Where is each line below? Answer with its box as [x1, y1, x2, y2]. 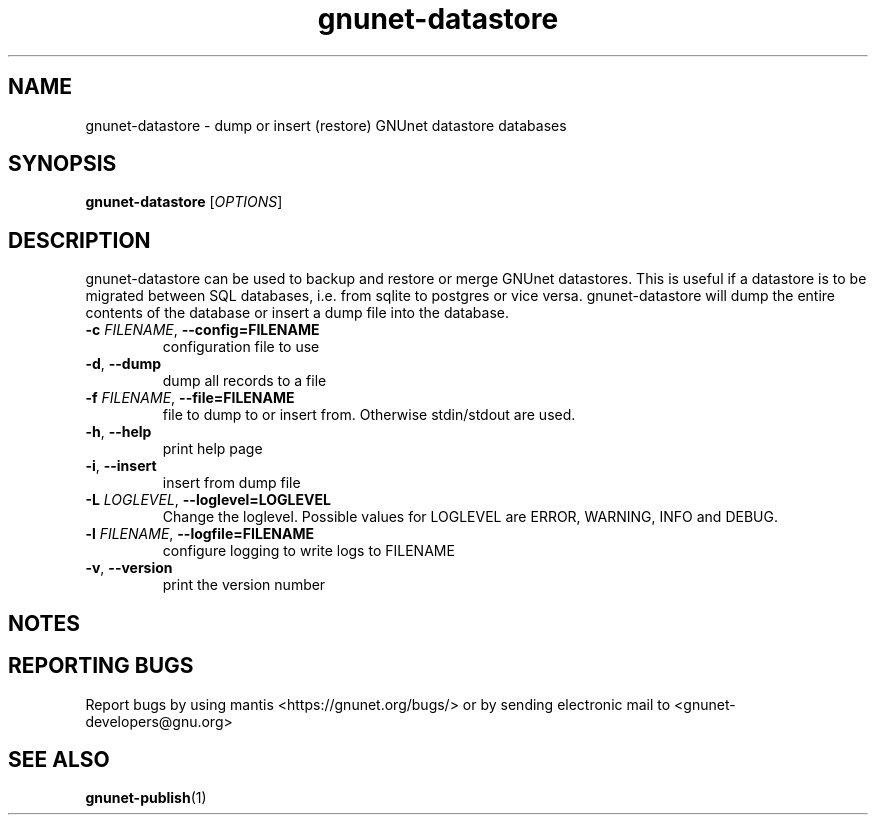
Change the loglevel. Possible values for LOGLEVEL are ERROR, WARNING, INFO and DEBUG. [162, 508, 778, 526]
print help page [162, 440, 263, 458]
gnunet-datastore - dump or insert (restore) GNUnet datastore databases [85, 116, 567, 134]
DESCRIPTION [8, 227, 151, 253]
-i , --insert [85, 457, 157, 475]
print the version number [162, 576, 326, 594]
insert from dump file [162, 474, 301, 492]
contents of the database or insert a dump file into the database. [85, 304, 509, 322]
